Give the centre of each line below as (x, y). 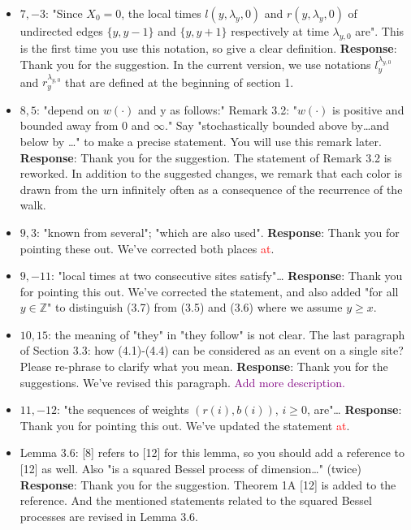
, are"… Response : (354, 409)
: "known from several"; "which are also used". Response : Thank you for (218, 232)
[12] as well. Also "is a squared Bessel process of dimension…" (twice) (190, 469)
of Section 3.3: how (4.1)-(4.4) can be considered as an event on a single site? (212, 350)
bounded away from (69, 125)
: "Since (64, 13)
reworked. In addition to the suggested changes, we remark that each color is (211, 173)
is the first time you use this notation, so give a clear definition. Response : (208, 47)
